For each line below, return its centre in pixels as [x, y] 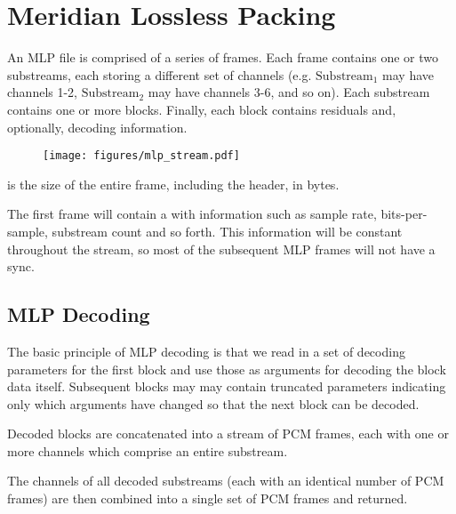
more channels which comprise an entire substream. [148, 450]
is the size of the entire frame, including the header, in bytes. [173, 184]
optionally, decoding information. [97, 127]
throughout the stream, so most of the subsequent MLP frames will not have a [221, 249]
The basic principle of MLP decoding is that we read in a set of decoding [206, 351]
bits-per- [404, 214]
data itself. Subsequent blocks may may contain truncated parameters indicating [227, 386]
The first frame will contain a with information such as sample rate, [192, 214]
